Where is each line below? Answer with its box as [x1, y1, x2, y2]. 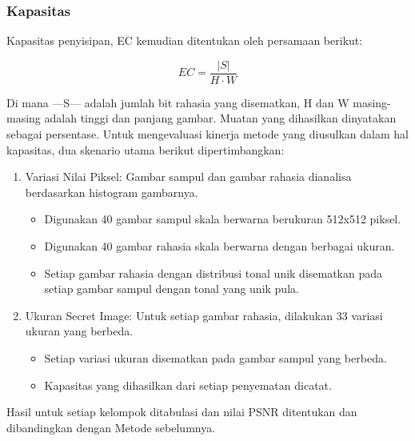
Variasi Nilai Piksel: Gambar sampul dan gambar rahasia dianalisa [25, 168, 352, 185]
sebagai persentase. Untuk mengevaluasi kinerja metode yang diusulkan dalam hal [6, 126, 409, 142]
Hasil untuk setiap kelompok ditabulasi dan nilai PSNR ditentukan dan [6, 403, 357, 420]
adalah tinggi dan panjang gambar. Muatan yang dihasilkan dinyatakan [44, 110, 397, 126]
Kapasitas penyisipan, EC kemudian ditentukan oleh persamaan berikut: [6, 32, 363, 49]
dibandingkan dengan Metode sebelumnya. [6, 419, 216, 435]
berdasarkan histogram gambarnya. [25, 183, 198, 200]
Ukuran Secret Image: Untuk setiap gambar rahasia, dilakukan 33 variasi [25, 307, 383, 323]
